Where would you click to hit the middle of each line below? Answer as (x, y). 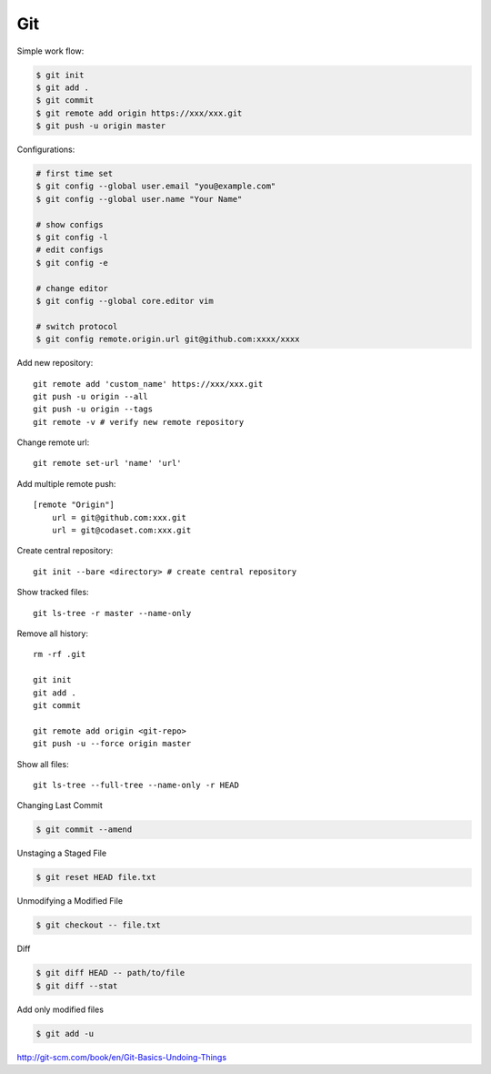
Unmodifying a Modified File (70, 901)
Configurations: (46, 149)
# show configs (70, 224)
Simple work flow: (50, 51)
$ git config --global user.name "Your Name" (139, 199)
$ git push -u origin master (101, 126)
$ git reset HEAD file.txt (96, 877)
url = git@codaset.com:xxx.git (121, 531)
